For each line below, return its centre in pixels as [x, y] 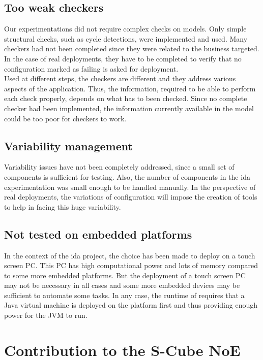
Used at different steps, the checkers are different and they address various [120, 78]
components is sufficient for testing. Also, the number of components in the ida [127, 176]
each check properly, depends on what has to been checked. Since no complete [126, 98]
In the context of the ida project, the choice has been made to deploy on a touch [130, 255]
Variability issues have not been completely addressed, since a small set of [119, 167]
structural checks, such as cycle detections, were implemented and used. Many [126, 38]
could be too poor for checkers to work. [65, 118]
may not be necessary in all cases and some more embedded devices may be [122, 285]
